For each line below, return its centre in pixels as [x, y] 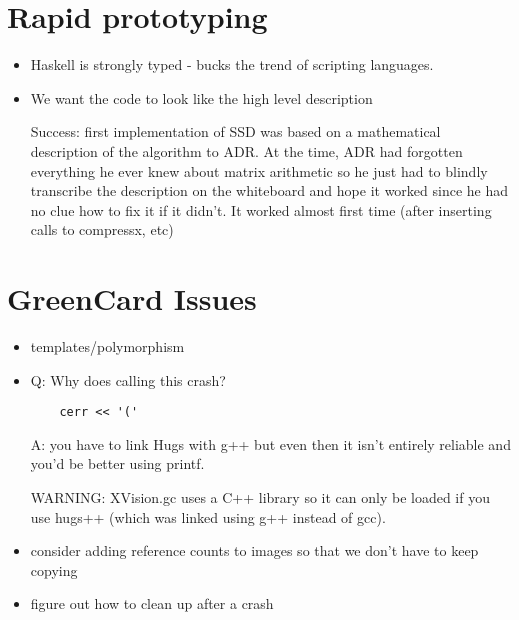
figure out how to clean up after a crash [152, 603]
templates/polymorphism [107, 346]
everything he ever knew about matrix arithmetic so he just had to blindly [259, 170]
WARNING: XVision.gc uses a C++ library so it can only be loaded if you [260, 497]
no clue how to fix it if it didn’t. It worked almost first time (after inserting [261, 209]
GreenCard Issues [132, 298]
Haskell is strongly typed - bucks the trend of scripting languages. [232, 64]
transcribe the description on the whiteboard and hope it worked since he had [269, 190]
